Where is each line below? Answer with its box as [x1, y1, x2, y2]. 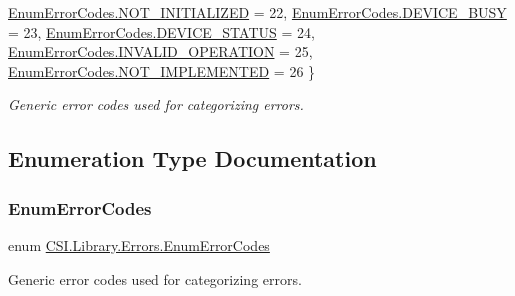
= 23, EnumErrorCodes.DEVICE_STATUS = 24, [8, 21, 315, 42]
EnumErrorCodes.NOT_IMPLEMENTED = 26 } [8, 60, 316, 81]
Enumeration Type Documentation [8, 143, 377, 174]
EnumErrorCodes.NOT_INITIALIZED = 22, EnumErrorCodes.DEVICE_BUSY [8, 2, 507, 22]
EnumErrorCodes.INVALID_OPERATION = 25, [8, 41, 313, 62]
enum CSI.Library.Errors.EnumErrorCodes [8, 234, 270, 255]
